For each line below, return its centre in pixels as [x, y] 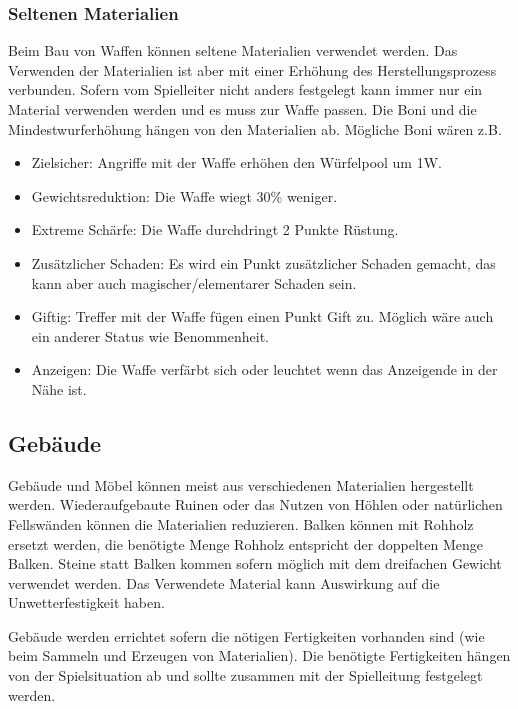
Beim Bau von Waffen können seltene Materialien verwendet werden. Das [233, 50]
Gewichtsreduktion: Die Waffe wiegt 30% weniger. [184, 195]
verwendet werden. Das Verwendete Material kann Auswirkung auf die [224, 582]
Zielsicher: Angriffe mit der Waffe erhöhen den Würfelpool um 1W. [236, 162]
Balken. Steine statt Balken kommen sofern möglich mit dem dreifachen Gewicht [255, 563]
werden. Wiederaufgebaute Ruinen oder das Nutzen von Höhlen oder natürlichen [255, 504]
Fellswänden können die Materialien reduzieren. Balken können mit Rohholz [241, 523]
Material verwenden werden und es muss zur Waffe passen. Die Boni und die [242, 109]
